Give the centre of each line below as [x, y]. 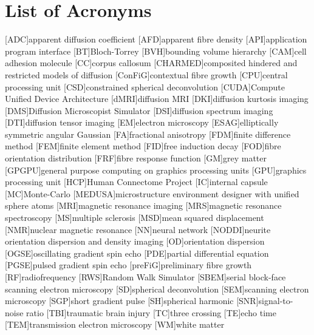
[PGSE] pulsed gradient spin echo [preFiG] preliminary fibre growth [128, 265]
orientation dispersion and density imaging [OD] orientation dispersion [135, 241]
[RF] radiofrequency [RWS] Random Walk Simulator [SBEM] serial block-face [145, 277]
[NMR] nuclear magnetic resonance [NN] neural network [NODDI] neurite [138, 229]
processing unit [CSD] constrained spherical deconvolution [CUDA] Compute [145, 86]
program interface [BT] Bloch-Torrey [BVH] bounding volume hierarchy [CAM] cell [156, 51]
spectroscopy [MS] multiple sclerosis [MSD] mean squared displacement [135, 218]
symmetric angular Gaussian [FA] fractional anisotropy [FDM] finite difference [148, 134]
